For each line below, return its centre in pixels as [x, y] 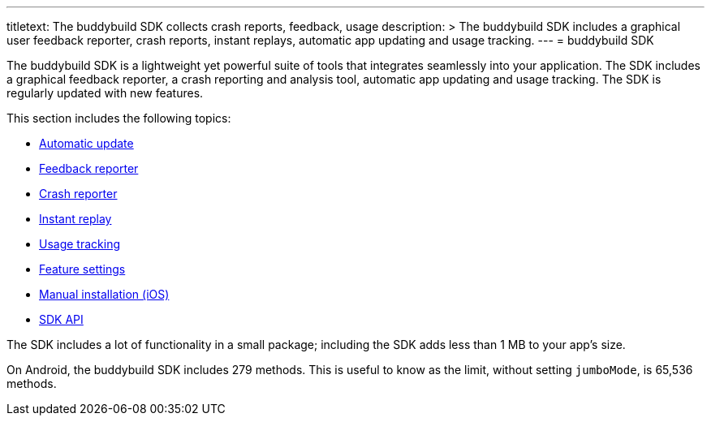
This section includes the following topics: [119, 118]
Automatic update [86, 143]
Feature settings [82, 269]
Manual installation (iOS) [104, 294]
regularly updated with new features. [105, 93]
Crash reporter [78, 194]
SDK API [61, 319]
